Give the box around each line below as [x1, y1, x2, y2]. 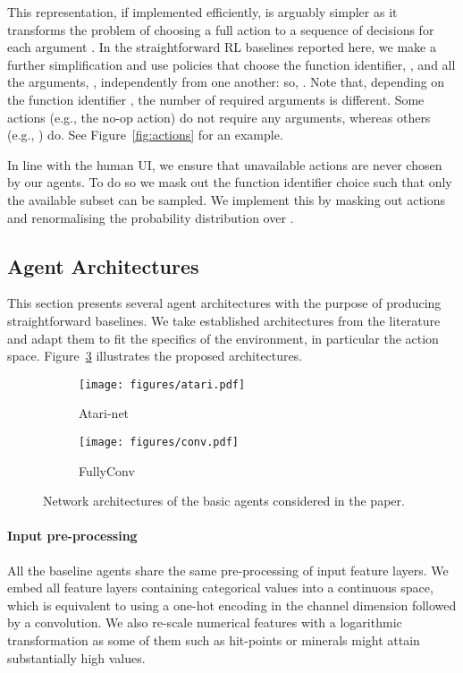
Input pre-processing [7, 526, 138, 545]
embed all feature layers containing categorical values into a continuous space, [7, 578, 434, 597]
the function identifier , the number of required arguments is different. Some [7, 89, 425, 108]
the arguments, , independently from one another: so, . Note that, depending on [7, 72, 445, 91]
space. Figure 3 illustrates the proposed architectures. [7, 346, 303, 365]
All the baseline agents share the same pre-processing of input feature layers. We [7, 560, 449, 579]
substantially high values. [7, 648, 146, 667]
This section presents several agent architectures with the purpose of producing [7, 294, 442, 312]
